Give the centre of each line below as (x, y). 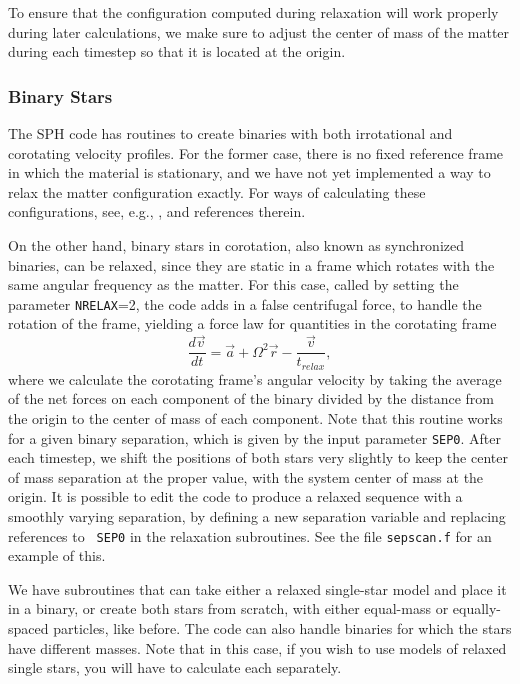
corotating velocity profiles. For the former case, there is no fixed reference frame (256, 152)
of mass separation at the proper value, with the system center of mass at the (246, 476)
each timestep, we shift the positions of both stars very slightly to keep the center (258, 457)
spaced (28, 627)
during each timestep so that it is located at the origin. (177, 51)
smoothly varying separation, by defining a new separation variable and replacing (257, 515)
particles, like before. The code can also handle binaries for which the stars (282, 627)
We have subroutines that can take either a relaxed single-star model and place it (257, 588)
